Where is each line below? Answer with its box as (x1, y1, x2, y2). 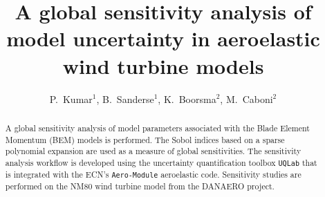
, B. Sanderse (96, 91, 154, 106)
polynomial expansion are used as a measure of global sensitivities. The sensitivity (5, 145, 301, 157)
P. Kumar (49, 91, 93, 106)
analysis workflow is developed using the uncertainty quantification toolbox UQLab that (5, 156, 317, 168)
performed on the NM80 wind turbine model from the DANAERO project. (5, 180, 275, 192)
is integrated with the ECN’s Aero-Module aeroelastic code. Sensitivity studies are (5, 169, 301, 180)
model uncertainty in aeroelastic (6, 24, 320, 53)
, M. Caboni (220, 91, 273, 106)
